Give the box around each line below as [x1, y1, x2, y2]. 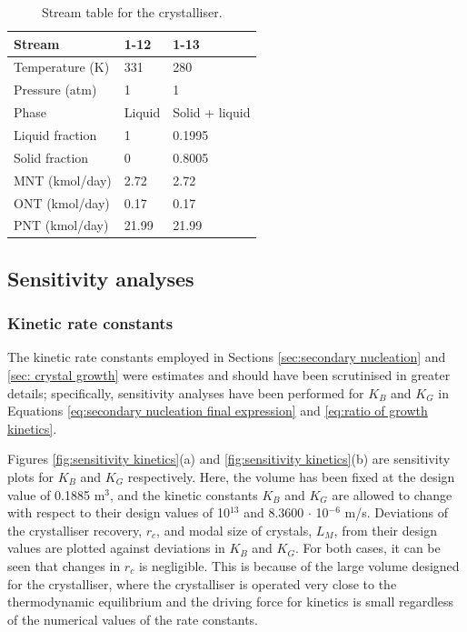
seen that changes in [7, 556, 121, 575]
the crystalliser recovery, [7, 520, 143, 539]
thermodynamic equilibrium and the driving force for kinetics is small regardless [7, 592, 454, 611]
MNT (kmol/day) [14, 170, 112, 189]
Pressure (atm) [14, 80, 97, 99]
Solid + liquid [173, 103, 251, 122]
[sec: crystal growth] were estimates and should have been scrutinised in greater [7, 366, 451, 385]
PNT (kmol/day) [14, 216, 109, 235]
